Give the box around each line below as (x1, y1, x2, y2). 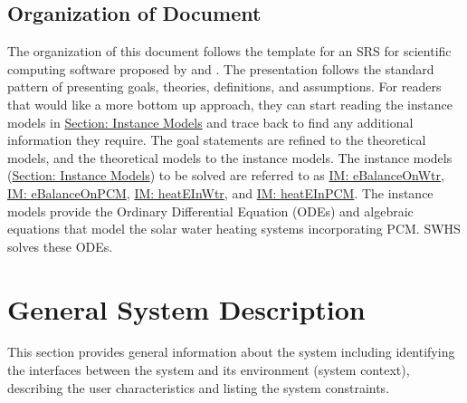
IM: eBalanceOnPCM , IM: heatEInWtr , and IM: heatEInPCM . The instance (7, 183, 434, 202)
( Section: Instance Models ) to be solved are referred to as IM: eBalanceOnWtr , (7, 166, 444, 185)
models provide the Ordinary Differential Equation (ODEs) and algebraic (7, 201, 414, 220)
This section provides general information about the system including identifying (7, 342, 455, 361)
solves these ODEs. (7, 236, 113, 255)
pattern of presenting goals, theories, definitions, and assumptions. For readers (7, 77, 442, 96)
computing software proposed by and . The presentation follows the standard (7, 59, 434, 78)
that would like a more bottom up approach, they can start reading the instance (7, 94, 453, 113)
